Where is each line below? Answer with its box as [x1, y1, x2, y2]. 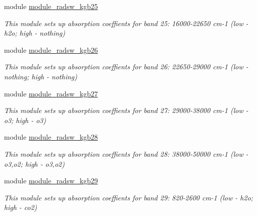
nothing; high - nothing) [4, 71, 77, 81]
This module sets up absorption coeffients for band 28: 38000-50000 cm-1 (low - [4, 148, 248, 159]
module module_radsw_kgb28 [4, 132, 98, 142]
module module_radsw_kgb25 [4, 1, 98, 11]
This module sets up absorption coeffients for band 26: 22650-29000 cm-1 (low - [4, 61, 248, 72]
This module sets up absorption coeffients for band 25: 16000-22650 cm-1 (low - [4, 18, 248, 28]
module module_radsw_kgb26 [4, 44, 98, 55]
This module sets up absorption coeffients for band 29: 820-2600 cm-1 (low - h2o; [4, 192, 253, 202]
